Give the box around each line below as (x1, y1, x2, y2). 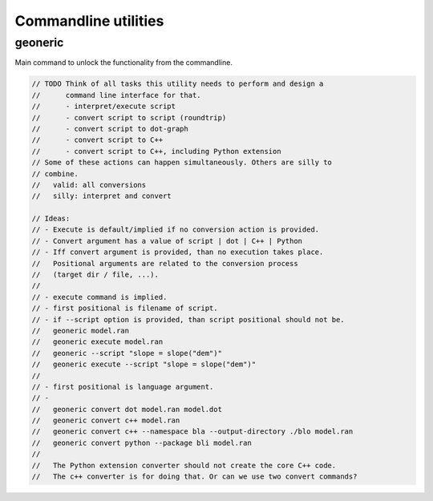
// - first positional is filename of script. (31, 304, 218, 313)
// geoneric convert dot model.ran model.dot (31, 405, 222, 414)
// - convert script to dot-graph (31, 124, 188, 133)
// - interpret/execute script (31, 102, 176, 111)
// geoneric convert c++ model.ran (31, 416, 180, 425)
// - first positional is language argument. (31, 382, 214, 391)
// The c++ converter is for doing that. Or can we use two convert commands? (31, 472, 358, 481)
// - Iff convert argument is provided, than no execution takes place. (31, 248, 324, 257)
